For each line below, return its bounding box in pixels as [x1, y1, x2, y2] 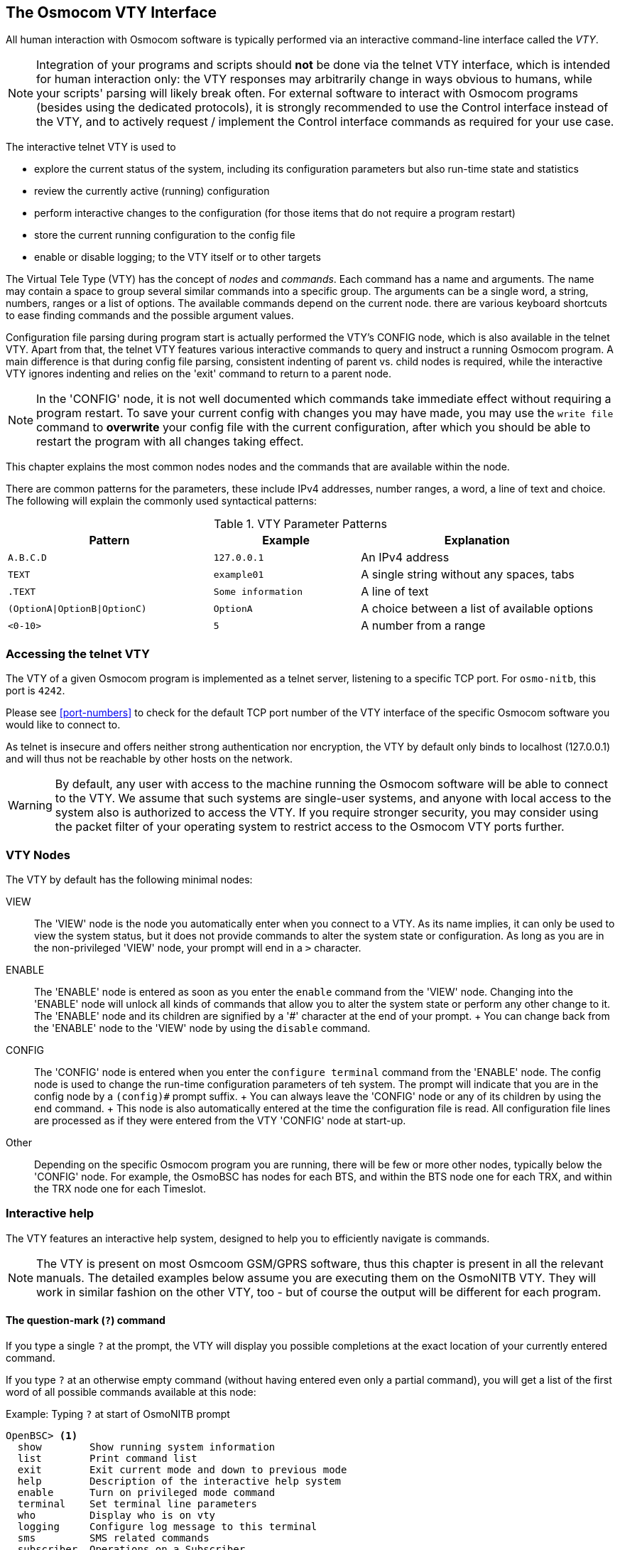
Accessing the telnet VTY [6, 646, 150, 661]
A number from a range [361, 618, 486, 633]
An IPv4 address [361, 550, 450, 565]
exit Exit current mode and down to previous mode [17, 1463, 347, 1475]
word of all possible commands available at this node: [6, 1385, 256, 1398]
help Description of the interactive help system [17, 1475, 342, 1487]
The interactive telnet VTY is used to [6, 141, 176, 154]
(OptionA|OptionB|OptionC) [8, 603, 147, 614]
